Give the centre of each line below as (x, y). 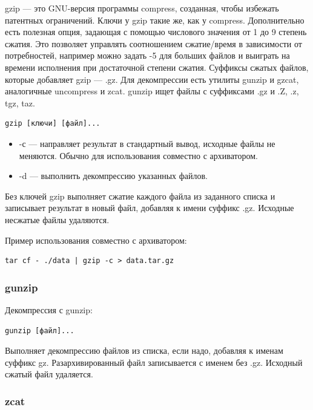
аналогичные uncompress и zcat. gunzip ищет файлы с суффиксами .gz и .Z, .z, (152, 91)
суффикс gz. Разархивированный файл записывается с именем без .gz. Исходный (154, 362)
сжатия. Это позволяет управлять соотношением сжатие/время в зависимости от (153, 43)
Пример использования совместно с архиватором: (96, 240)
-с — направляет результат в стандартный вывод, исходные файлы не (147, 143)
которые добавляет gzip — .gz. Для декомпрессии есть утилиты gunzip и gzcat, (152, 79)
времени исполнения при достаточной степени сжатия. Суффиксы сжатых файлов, (157, 67)
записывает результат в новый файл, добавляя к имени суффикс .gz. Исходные (150, 208)
